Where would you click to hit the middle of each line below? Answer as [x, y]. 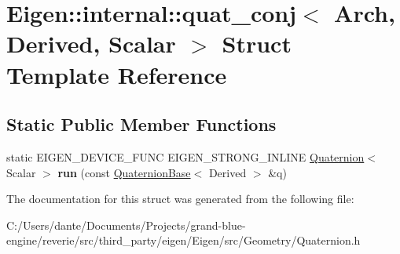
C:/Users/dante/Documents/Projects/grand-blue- [126, 225]
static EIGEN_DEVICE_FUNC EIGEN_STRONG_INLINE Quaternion [185, 156]
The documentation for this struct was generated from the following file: [180, 199]
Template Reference [117, 74]
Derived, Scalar [91, 44]
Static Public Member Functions [141, 124]
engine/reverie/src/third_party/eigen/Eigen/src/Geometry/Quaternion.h [183, 240]
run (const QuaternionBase [124, 172]
